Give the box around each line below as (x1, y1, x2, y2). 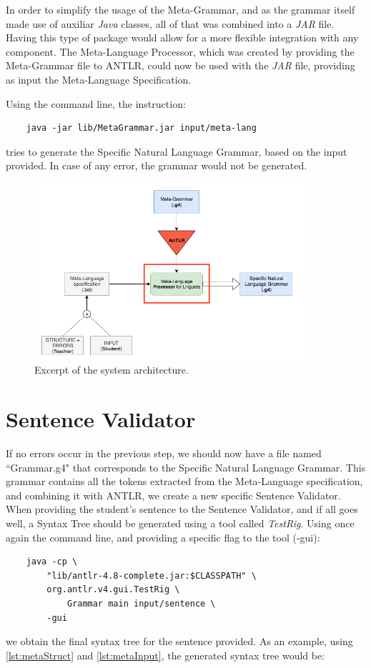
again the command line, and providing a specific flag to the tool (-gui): (6, 529, 320, 544)
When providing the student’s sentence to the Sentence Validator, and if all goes (6, 502, 358, 517)
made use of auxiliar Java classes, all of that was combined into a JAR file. (6, 16, 335, 31)
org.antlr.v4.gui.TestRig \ (46, 584, 180, 595)
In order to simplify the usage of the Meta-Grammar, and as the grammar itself (6, 2, 355, 16)
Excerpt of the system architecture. (34, 362, 189, 377)
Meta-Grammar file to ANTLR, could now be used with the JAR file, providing (6, 58, 355, 73)
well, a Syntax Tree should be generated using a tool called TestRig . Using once (6, 515, 355, 530)
